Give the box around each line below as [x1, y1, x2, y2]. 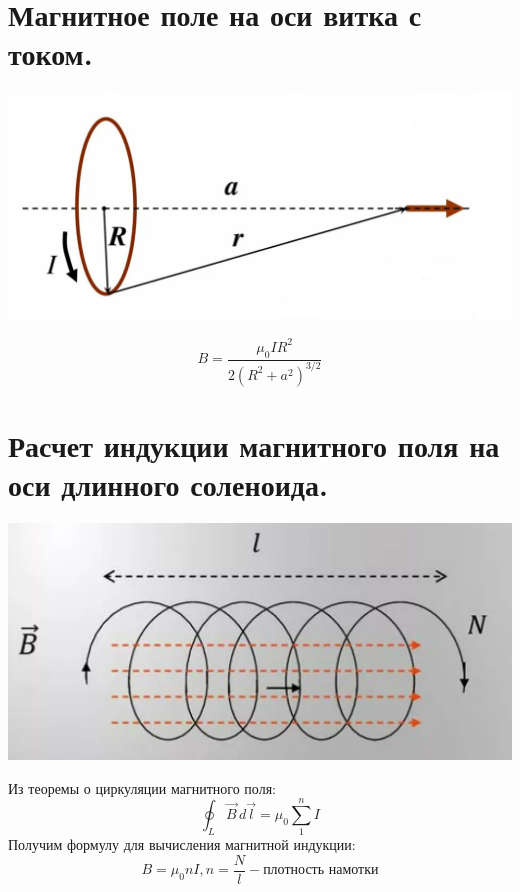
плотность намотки [263, 863, 379, 878]
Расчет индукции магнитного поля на [8, 425, 500, 466]
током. [8, 33, 93, 74]
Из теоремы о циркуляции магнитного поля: [8, 777, 276, 798]
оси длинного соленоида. [8, 464, 328, 505]
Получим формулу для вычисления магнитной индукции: [8, 834, 356, 855]
